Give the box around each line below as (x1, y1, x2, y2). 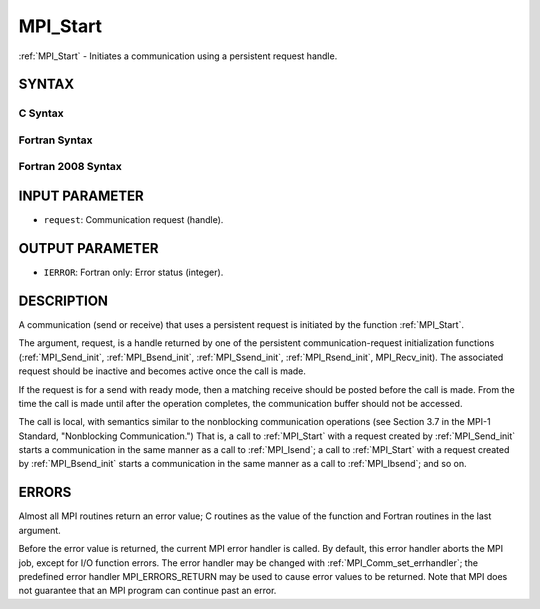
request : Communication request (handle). (43, 214, 224, 226)
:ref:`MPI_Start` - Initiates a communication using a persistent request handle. (18, 50, 338, 62)
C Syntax (18, 106, 64, 120)
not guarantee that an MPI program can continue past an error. (18, 585, 277, 597)
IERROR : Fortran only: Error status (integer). (43, 266, 224, 279)
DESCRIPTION (18, 292, 109, 309)
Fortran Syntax (18, 133, 93, 147)
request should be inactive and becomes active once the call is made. (18, 365, 307, 377)
